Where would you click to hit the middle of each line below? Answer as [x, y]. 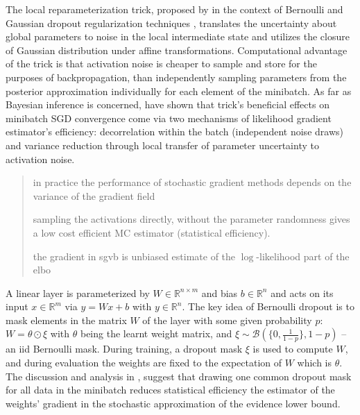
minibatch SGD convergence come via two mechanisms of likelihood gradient [169, 118]
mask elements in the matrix [66, 320]
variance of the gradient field [94, 195]
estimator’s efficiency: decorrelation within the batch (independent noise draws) [174, 132]
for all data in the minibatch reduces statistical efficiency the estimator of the [170, 390]
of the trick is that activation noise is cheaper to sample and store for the [161, 63]
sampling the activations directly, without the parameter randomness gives [191, 219]
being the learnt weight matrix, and [156, 333]
